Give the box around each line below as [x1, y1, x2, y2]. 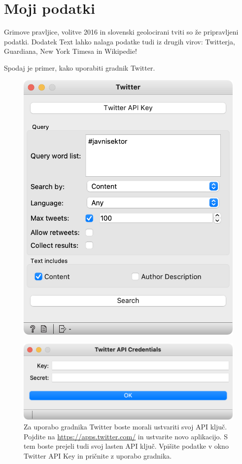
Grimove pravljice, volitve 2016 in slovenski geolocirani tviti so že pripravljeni [4, 27, 239, 37]
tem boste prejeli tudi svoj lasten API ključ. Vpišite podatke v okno [24, 441, 229, 451]
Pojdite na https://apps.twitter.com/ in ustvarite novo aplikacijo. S [24, 431, 228, 441]
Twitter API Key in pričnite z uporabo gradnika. [24, 450, 172, 461]
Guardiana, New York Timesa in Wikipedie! [4, 46, 137, 56]
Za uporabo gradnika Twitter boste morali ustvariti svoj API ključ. [24, 421, 227, 431]
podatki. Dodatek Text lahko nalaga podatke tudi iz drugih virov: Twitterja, [4, 36, 236, 46]
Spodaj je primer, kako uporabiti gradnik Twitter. [4, 62, 155, 73]
